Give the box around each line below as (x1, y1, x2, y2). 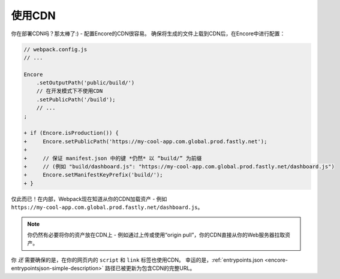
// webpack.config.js (23, 46, 88, 53)
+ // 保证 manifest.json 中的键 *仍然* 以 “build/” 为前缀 (23, 154, 202, 162)
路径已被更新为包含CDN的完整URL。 (105, 265, 195, 272)
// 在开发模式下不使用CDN (36, 87, 103, 95)
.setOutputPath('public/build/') (36, 80, 135, 86)
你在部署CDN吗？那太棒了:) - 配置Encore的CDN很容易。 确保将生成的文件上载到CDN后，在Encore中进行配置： (11, 30, 285, 37)
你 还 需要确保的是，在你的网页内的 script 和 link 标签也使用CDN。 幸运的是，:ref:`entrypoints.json (11, 256, 264, 263)
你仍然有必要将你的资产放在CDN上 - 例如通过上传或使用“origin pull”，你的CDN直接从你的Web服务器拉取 (27, 231, 285, 238)
